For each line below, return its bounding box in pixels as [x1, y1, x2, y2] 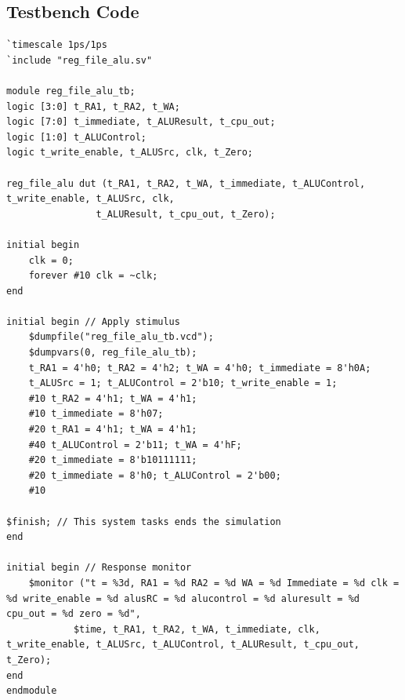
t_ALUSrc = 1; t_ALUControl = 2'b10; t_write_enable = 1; [28, 377, 338, 389]
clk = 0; [28, 254, 74, 266]
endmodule [6, 685, 57, 697]
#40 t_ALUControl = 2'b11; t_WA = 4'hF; [28, 439, 242, 450]
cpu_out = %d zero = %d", [6, 608, 141, 620]
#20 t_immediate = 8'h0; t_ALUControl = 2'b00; [28, 469, 281, 481]
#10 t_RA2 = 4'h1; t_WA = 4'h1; [28, 392, 197, 404]
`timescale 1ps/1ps [6, 39, 107, 51]
